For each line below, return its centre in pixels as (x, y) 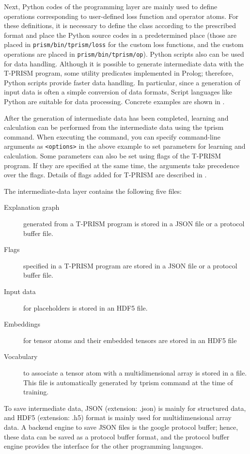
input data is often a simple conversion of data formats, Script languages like (118, 92)
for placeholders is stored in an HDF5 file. (86, 307)
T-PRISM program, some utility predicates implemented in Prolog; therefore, (119, 73)
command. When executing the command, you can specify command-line (112, 136)
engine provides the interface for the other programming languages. (104, 446)
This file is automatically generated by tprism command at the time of (128, 382)
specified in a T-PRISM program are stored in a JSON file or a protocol (130, 265)
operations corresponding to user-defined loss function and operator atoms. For (121, 16)
